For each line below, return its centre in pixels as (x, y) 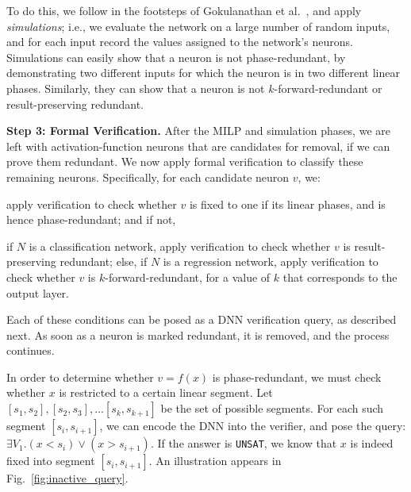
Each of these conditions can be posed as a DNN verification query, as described (202, 319)
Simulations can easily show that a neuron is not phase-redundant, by (176, 57)
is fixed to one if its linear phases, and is (287, 204)
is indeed (372, 443)
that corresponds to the (340, 277)
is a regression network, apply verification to (271, 261)
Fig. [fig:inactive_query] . (67, 478)
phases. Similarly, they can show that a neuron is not (136, 88)
